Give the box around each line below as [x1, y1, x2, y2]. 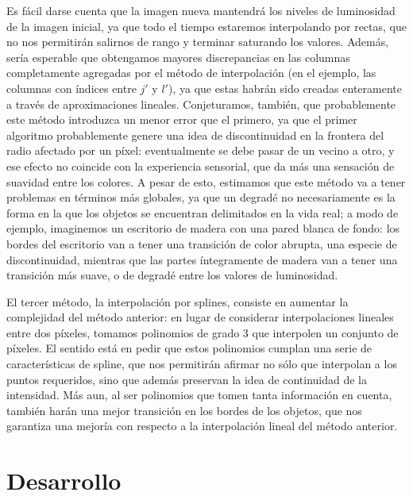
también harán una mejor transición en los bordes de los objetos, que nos [6, 402, 362, 418]
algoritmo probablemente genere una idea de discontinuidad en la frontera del [6, 126, 384, 143]
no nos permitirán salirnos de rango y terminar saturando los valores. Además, [6, 33, 389, 50]
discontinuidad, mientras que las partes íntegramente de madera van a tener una [6, 251, 398, 267]
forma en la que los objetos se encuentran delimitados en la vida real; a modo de [6, 204, 399, 221]
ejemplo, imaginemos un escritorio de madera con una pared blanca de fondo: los [6, 220, 400, 236]
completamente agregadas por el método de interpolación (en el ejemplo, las [6, 64, 376, 81]
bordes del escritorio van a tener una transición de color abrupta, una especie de [6, 235, 397, 252]
